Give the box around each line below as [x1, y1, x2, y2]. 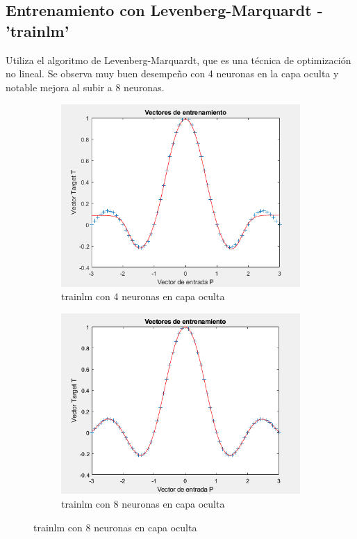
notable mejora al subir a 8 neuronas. [6, 79, 165, 94]
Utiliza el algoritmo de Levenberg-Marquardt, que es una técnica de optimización [6, 52, 351, 67]
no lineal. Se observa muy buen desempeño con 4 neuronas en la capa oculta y [6, 66, 339, 81]
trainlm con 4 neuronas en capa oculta [61, 289, 225, 304]
